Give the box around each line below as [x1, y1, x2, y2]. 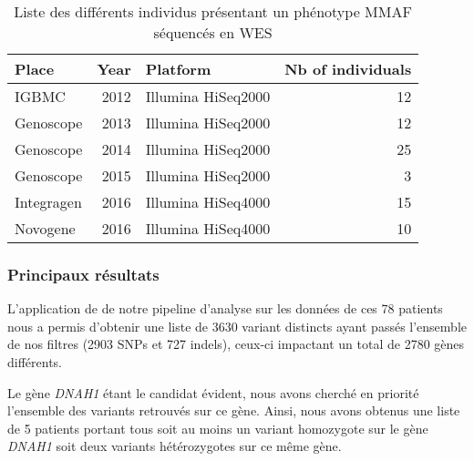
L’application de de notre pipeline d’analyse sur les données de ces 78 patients [7, 299, 443, 318]
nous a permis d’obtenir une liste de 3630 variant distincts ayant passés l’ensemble [7, 316, 467, 335]
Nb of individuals [284, 58, 412, 79]
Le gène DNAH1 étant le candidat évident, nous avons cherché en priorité [7, 383, 419, 402]
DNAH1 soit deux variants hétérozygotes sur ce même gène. [7, 436, 342, 456]
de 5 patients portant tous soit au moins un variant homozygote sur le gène [7, 418, 428, 437]
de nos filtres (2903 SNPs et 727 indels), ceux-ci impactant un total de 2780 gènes [7, 334, 465, 353]
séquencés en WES [153, 22, 273, 43]
